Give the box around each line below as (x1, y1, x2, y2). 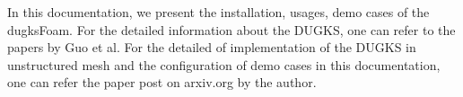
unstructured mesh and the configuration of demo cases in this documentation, (7, 55, 441, 74)
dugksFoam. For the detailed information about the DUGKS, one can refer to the (7, 20, 456, 39)
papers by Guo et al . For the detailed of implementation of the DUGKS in (7, 38, 416, 57)
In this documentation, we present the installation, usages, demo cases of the (7, 3, 430, 21)
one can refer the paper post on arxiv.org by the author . (7, 73, 317, 92)
